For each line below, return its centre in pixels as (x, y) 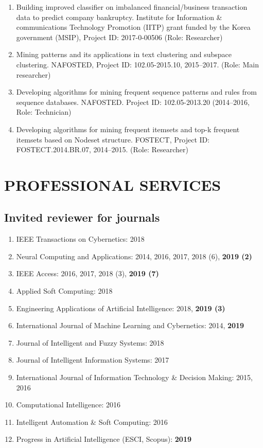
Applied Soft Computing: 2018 (64, 291)
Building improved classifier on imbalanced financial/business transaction (132, 7)
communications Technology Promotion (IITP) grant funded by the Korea (133, 27)
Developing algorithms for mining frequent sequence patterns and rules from (136, 92)
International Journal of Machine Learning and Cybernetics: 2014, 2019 (130, 325)
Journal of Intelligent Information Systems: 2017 (93, 360)
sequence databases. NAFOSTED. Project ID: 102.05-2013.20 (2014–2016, (133, 102)
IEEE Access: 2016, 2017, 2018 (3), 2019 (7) (87, 273)
